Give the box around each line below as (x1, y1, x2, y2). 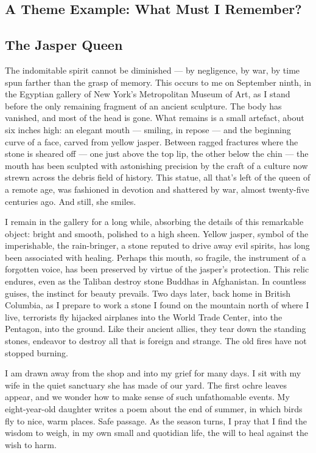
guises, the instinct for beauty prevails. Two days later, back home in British (5, 286, 291, 299)
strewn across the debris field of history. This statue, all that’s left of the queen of (5, 171, 311, 184)
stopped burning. (5, 346, 68, 359)
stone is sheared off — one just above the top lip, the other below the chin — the (5, 147, 309, 160)
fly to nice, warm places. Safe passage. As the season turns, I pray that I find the (5, 414, 307, 427)
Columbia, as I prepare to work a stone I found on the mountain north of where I (5, 299, 309, 311)
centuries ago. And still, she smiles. (5, 195, 136, 207)
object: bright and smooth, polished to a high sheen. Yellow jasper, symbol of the (5, 227, 309, 240)
